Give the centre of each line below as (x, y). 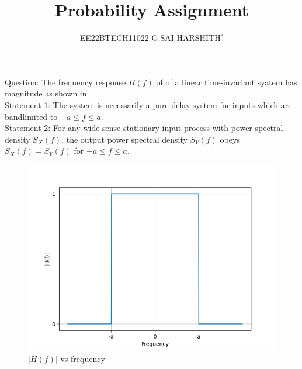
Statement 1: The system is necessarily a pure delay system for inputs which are (148, 104)
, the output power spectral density (124, 139)
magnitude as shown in (46, 93)
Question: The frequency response (65, 82)
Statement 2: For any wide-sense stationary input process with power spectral (144, 128)
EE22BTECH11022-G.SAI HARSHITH (150, 38)
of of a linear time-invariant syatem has (227, 82)
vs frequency (83, 359)
